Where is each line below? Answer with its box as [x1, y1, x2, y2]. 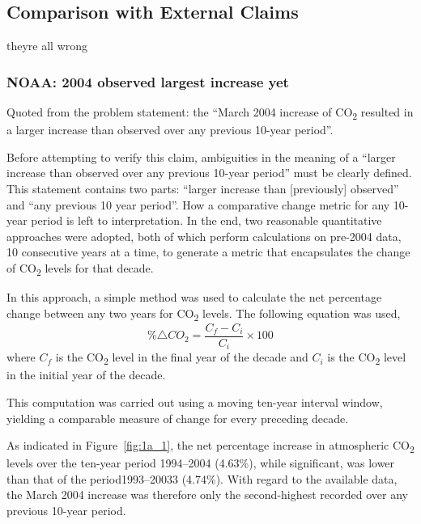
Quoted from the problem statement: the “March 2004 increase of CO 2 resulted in [6, 104, 414, 122]
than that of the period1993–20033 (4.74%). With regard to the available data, [6, 470, 398, 487]
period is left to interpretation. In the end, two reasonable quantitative [31, 212, 382, 229]
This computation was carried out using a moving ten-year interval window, [6, 393, 383, 410]
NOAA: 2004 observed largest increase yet [6, 71, 289, 91]
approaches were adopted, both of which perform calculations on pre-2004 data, [6, 227, 402, 244]
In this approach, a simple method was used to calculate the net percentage [6, 289, 382, 306]
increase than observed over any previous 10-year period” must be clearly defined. [6, 164, 412, 181]
